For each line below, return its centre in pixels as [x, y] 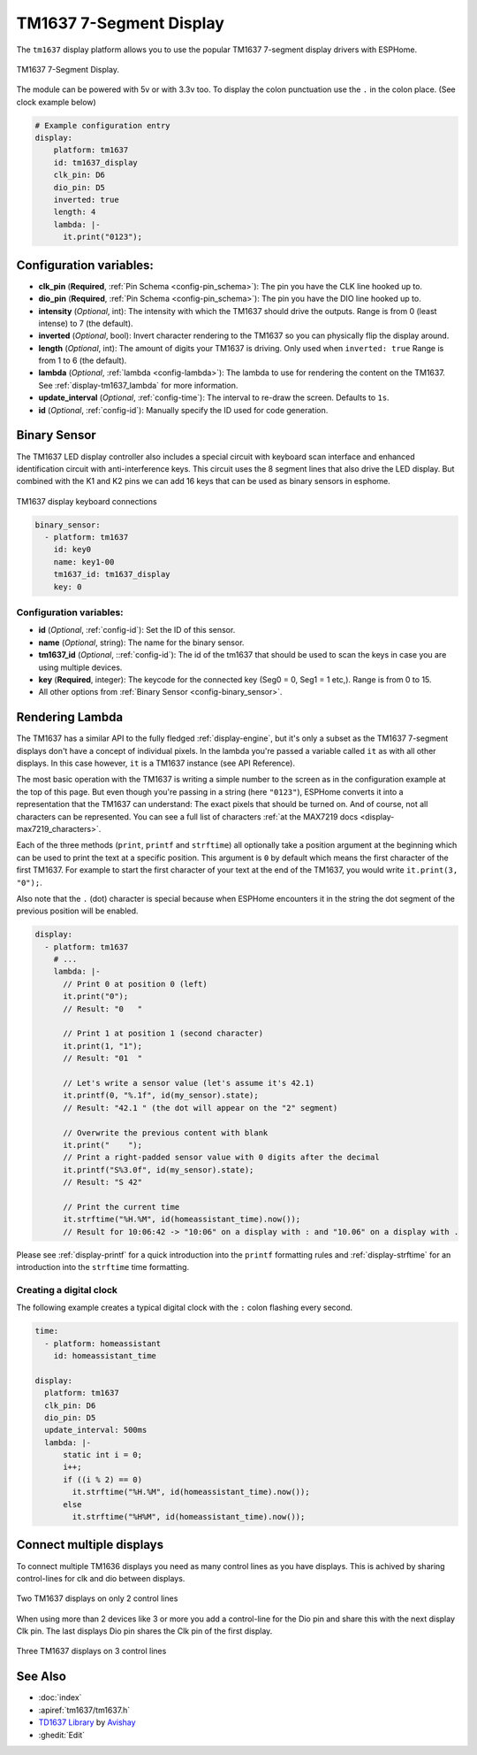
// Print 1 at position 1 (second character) [163, 1034]
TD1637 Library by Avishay [87, 1722]
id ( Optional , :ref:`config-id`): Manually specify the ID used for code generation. [183, 410]
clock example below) [56, 102]
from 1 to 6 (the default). [83, 361]
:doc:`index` [60, 1697]
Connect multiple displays [90, 1545]
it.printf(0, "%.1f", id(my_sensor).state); [161, 1096]
